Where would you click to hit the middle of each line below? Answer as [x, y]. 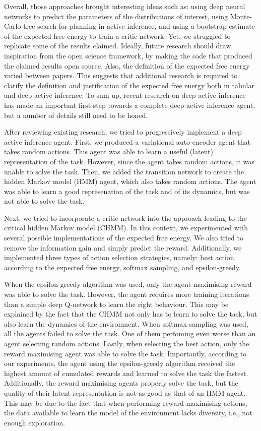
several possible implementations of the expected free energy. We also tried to [124, 238]
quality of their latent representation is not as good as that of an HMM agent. [125, 392]
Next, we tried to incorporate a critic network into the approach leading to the [126, 218]
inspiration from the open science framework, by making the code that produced [128, 55]
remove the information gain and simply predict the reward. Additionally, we [123, 247]
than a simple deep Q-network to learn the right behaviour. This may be [116, 304]
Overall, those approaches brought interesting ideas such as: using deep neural [125, 6]
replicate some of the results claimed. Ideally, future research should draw [118, 46]
